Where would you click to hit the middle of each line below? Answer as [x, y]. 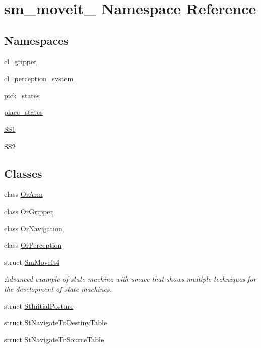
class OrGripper [29, 211]
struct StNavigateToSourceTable [54, 339]
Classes [23, 173]
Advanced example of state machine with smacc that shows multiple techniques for [130, 279]
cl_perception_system [39, 78]
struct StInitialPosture [39, 305]
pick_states [22, 95]
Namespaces [36, 40]
